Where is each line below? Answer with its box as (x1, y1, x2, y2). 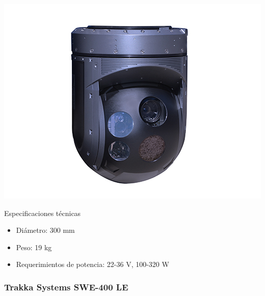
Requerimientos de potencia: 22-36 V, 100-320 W (16, 259, 169, 270)
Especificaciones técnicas (4, 207, 81, 218)
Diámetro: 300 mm (16, 225, 75, 235)
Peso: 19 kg (16, 241, 52, 252)
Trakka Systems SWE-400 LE (4, 280, 128, 293)
